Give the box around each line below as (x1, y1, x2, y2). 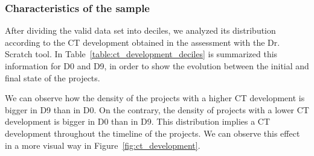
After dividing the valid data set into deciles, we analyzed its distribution (5, 24, 276, 37)
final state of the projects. (5, 71, 100, 84)
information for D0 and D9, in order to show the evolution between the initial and (5, 60, 309, 72)
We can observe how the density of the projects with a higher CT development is (5, 92, 305, 104)
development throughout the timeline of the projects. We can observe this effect (5, 126, 300, 139)
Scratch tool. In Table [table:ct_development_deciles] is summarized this (5, 48, 278, 60)
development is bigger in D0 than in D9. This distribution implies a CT (5, 115, 271, 128)
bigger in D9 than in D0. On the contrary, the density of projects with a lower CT (5, 103, 309, 116)
